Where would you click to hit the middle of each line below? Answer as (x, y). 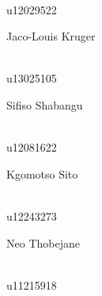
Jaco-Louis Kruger (51, 36)
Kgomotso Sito (42, 173)
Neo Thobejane (43, 242)
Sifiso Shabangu (45, 104)
